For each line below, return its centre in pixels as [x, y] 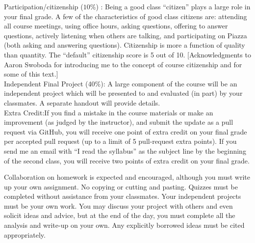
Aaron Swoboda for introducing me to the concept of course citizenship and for [123, 64]
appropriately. [25, 234]
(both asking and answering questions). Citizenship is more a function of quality [125, 45]
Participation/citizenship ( [44, 6]
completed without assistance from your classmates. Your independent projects [123, 196]
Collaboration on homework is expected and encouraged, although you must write [127, 177]
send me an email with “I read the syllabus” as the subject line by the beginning [125, 150]
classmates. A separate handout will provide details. [82, 102]
